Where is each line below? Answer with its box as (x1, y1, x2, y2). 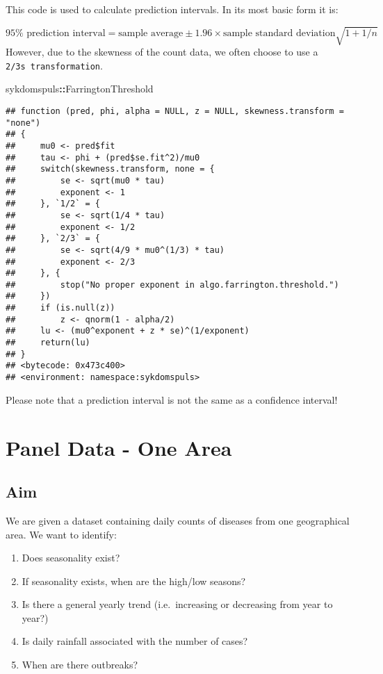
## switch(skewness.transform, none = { (6, 164, 215, 174)
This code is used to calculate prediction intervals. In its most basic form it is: (6, 2, 339, 16)
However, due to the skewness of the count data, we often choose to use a (6, 44, 318, 59)
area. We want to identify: (6, 527, 117, 541)
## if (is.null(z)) (6, 303, 115, 313)
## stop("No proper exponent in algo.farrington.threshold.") (6, 279, 339, 290)
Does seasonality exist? (22, 550, 120, 565)
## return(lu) (6, 338, 90, 348)
